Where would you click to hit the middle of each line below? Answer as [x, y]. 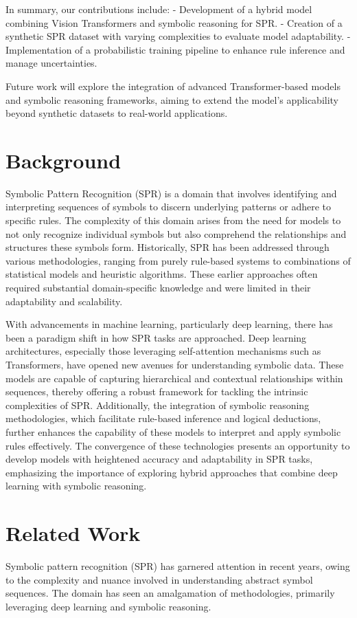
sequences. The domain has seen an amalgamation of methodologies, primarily [170, 593]
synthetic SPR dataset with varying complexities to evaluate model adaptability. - [178, 36]
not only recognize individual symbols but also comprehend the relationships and [176, 233]
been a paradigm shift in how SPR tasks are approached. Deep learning [156, 337]
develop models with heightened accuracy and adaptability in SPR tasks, [159, 459]
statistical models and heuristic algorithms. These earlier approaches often [162, 274]
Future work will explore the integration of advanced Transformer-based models [173, 86]
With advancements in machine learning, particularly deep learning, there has [169, 324]
